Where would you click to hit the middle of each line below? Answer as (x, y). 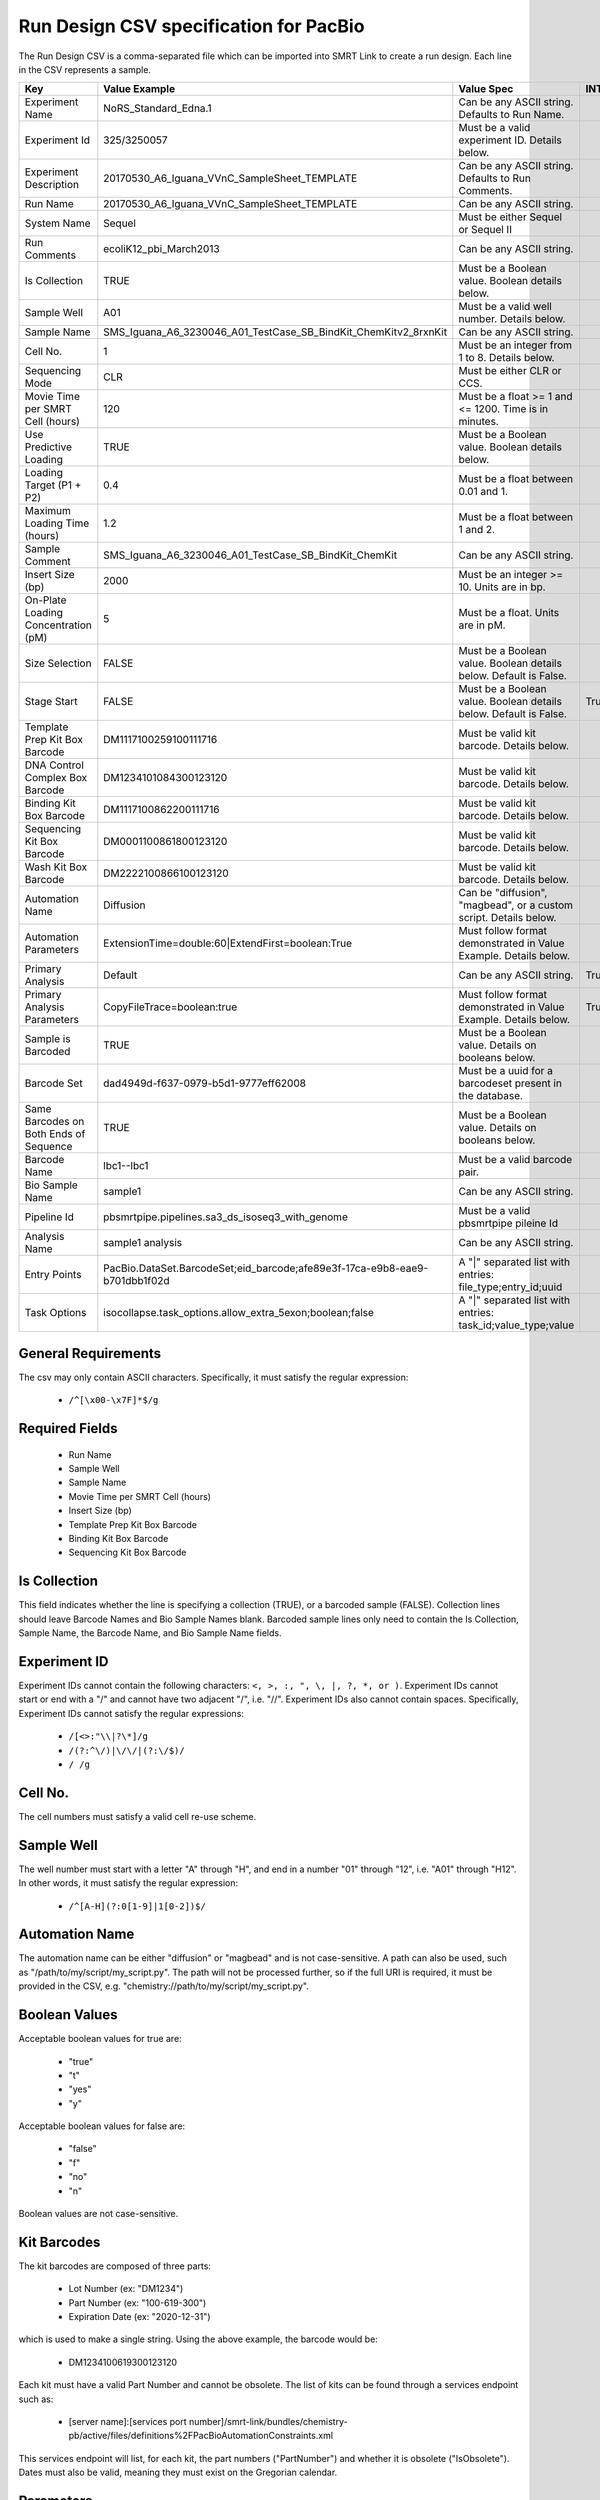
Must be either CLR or (510, 371)
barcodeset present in (510, 1083)
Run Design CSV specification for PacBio (191, 26)
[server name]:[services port (127, 2422)
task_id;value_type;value (516, 1325)
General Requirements (90, 1353)
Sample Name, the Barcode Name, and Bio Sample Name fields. (150, 1633)
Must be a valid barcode (515, 1160)
